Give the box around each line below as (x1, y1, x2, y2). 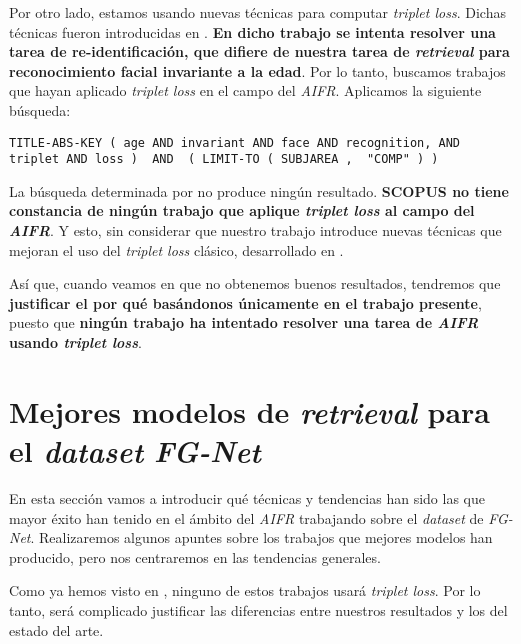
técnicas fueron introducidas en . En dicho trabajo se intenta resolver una (9, 21, 496, 42)
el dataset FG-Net (9, 430, 261, 471)
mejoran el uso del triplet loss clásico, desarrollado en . (9, 239, 344, 260)
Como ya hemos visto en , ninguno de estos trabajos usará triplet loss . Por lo (9, 580, 481, 601)
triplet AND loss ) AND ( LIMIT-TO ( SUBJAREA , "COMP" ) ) (9, 152, 439, 167)
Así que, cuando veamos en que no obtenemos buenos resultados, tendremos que (9, 273, 501, 294)
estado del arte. (9, 619, 104, 640)
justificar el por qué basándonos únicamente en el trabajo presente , (9, 292, 482, 313)
